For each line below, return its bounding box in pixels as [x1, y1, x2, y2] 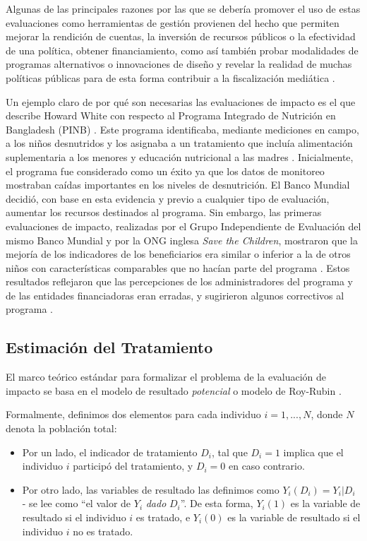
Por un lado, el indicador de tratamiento [22, 444, 198, 459]
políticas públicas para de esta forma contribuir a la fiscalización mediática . [6, 70, 335, 85]
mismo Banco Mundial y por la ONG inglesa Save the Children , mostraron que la [6, 232, 358, 247]
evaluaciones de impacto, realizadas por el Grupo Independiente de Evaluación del [6, 218, 361, 233]
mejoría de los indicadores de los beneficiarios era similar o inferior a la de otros [6, 246, 351, 261]
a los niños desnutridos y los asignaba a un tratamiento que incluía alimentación [6, 136, 353, 150]
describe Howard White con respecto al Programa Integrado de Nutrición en [6, 108, 336, 123]
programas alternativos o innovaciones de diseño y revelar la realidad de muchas [6, 57, 352, 71]
